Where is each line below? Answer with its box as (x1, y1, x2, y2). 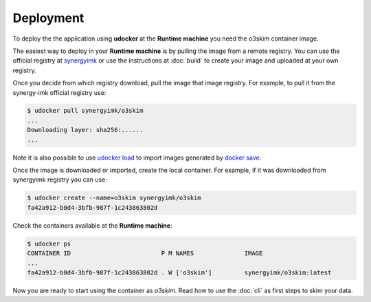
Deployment (12, 10, 85, 25)
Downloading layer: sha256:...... (27, 126, 144, 134)
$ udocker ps (27, 239, 71, 248)
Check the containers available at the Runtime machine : (12, 221, 172, 230)
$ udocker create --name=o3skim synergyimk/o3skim (27, 194, 202, 202)
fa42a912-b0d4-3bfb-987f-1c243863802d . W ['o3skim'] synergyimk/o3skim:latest (27, 268, 332, 277)
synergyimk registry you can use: (12, 175, 108, 184)
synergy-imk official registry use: (12, 88, 106, 96)
